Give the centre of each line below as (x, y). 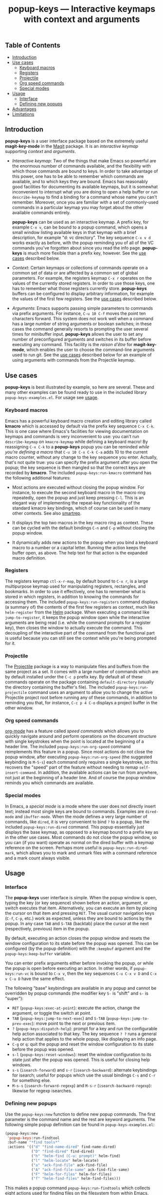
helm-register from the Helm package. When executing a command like (77, 612)
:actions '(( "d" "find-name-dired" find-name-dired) (62, 1147)
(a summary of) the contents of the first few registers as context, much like (80, 607)
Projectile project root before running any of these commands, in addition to (81, 697)
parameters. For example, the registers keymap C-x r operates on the (82, 278)
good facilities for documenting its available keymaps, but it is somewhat (85, 187)
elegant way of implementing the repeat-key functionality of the (76, 502)
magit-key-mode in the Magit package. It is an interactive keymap (72, 146)
